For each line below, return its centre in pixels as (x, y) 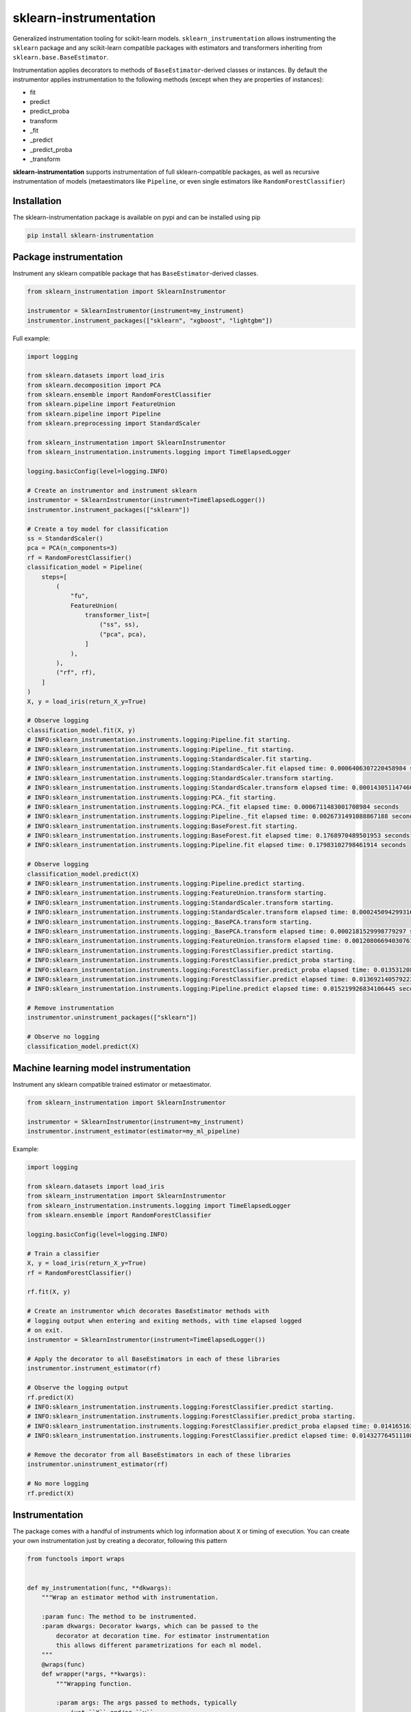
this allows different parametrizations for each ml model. (159, 1645)
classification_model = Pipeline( (85, 567)
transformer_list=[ (117, 615)
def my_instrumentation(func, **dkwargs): (99, 1588)
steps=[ (54, 577)
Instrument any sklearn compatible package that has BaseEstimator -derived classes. (136, 273)
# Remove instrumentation (71, 1008)
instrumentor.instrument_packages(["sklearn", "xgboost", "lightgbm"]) (150, 320)
